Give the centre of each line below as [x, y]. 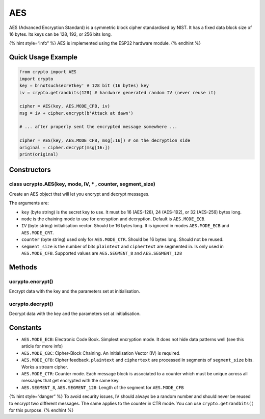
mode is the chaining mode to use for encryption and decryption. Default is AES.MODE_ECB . [113, 219]
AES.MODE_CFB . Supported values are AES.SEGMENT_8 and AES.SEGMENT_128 [102, 253]
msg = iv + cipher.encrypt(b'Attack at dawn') [76, 113]
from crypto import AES [48, 72]
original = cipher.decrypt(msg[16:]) [65, 147]
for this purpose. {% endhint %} [41, 410]
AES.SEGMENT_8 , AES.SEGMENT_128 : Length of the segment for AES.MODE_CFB [103, 387]
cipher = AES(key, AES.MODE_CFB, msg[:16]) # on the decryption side [105, 141]
